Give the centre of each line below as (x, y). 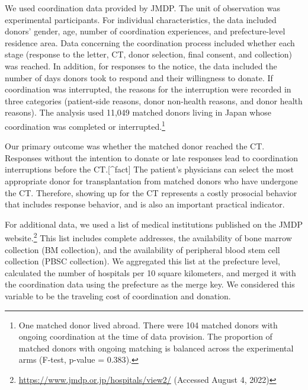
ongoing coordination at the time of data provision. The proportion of (145, 336)
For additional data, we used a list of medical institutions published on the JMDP (154, 224)
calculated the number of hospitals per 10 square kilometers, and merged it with (150, 272)
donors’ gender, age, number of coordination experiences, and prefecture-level (145, 31)
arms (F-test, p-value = (62, 359)
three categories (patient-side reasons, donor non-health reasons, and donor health (154, 100)
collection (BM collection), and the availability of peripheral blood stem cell (142, 249)
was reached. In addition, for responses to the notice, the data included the (141, 65)
